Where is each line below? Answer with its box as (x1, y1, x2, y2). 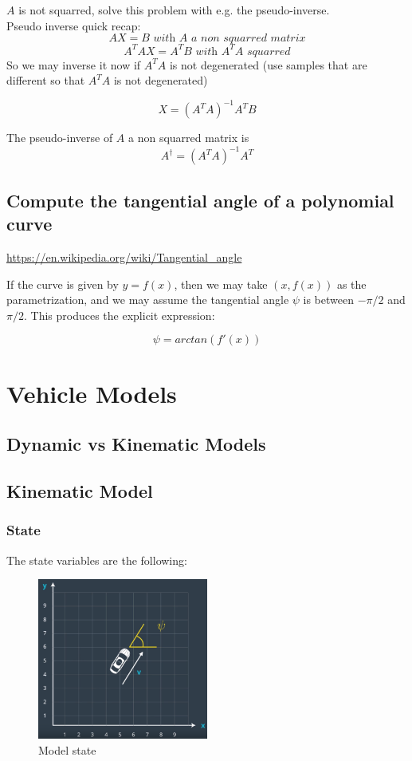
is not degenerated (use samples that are (169, 56, 367, 73)
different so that (6, 72, 85, 89)
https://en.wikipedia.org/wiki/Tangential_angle (6, 249, 242, 266)
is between (303, 291, 355, 308)
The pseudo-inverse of (6, 129, 113, 146)
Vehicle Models (6, 377, 177, 409)
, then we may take (174, 275, 268, 292)
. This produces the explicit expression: (23, 306, 215, 323)
